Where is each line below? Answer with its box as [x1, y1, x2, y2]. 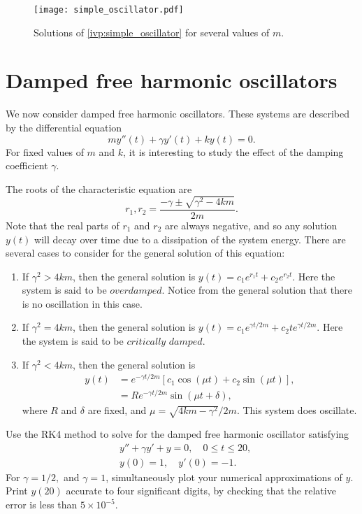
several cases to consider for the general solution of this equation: [6, 245, 285, 260]
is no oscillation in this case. [22, 296, 143, 310]
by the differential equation [6, 120, 122, 134]
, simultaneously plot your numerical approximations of [106, 469, 342, 484]
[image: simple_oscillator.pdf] [34, 5, 184, 15]
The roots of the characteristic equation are [6, 181, 192, 196]
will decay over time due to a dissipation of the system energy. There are [34, 231, 346, 246]
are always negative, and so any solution [164, 217, 338, 232]
